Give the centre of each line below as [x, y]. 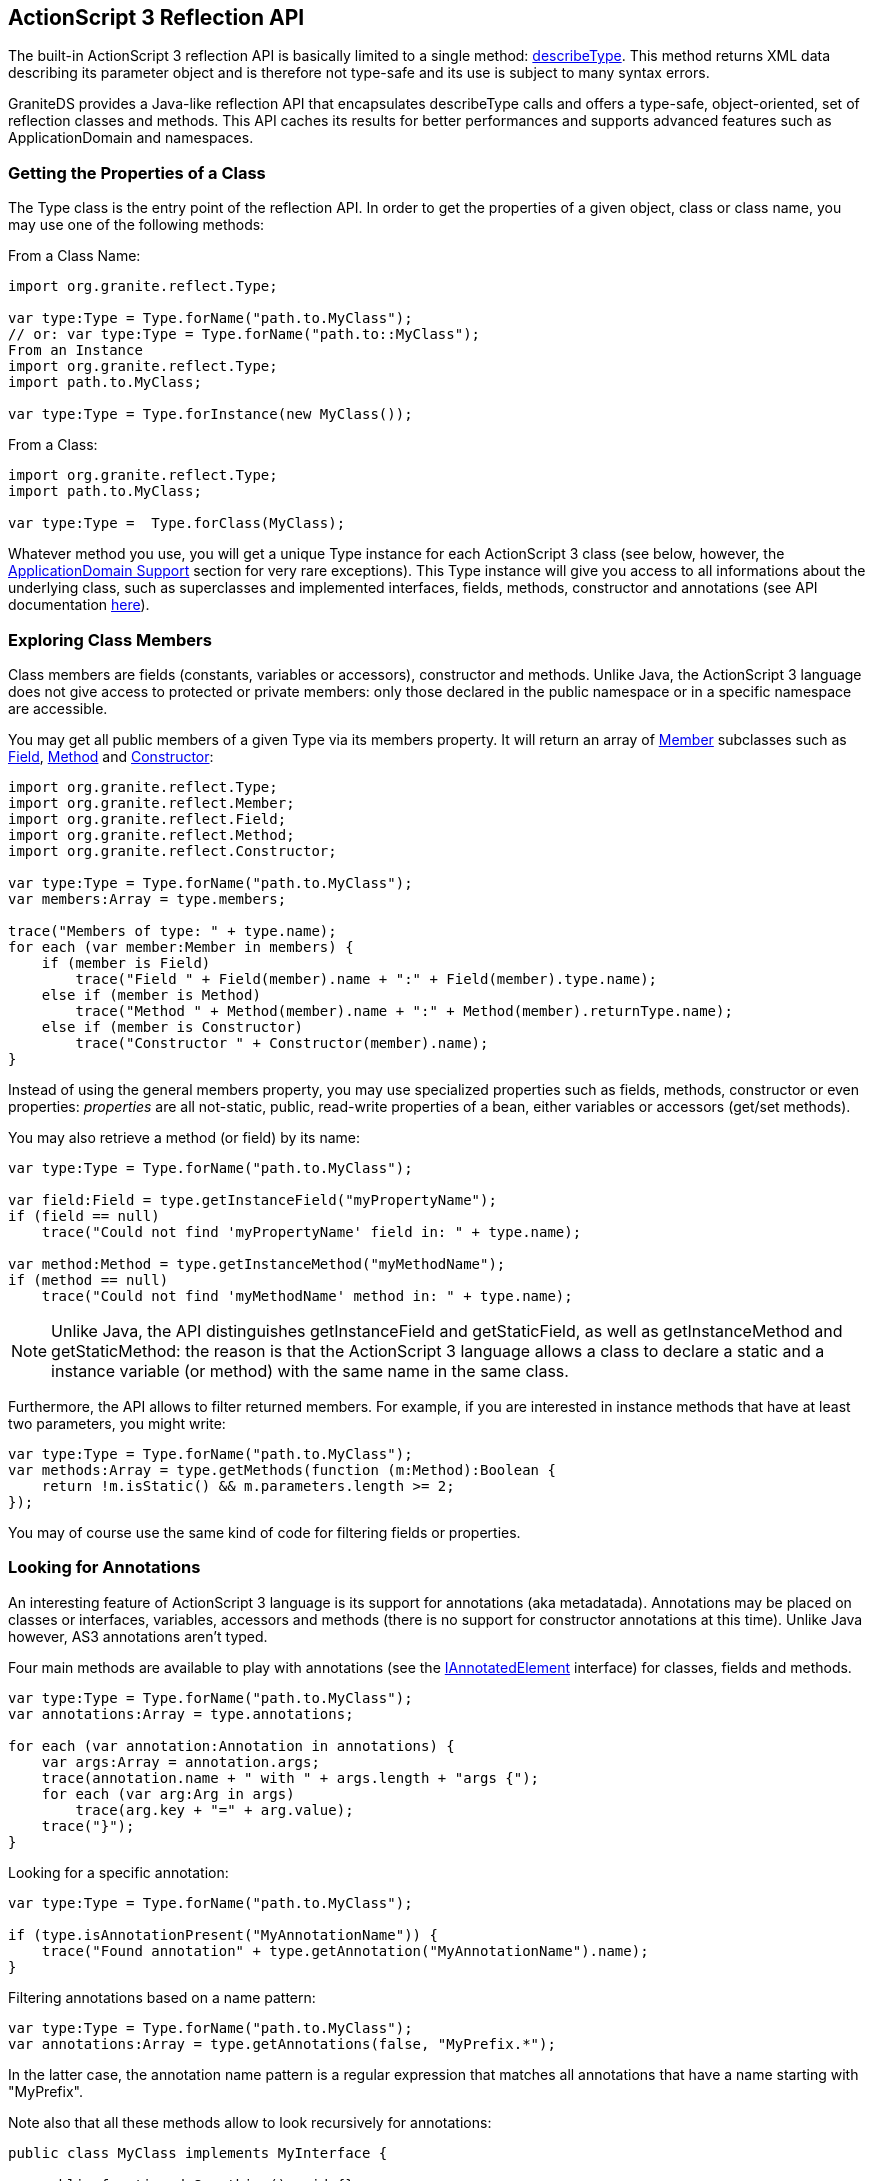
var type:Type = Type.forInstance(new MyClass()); [210, 414]
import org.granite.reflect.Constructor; [172, 850]
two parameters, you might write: [117, 1423]
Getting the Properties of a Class [137, 172]
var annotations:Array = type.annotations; [181, 1713]
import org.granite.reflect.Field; [147, 818]
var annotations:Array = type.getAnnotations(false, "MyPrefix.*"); [282, 2043]
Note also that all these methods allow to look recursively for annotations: [250, 2122]
